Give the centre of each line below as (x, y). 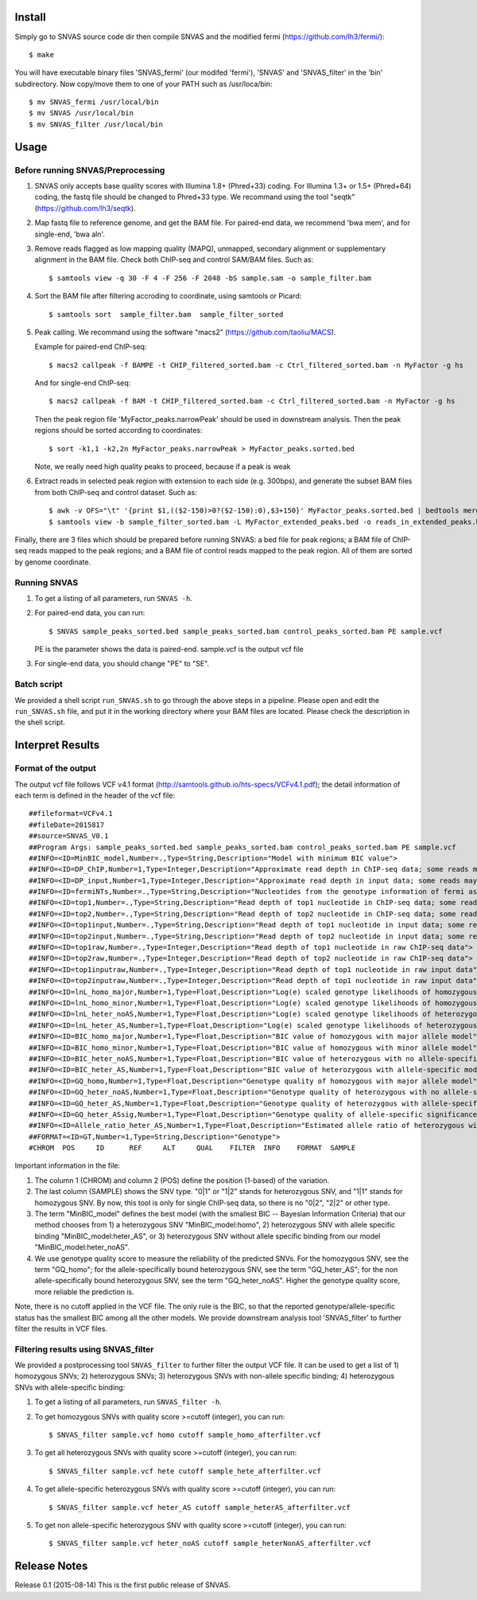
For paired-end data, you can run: (90, 613)
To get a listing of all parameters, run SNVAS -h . (113, 598)
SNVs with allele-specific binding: (70, 1387)
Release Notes (51, 1566)
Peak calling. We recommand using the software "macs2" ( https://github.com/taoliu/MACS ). (185, 332)
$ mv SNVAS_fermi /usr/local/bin (94, 102)
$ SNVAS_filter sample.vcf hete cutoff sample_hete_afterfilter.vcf (185, 1471)
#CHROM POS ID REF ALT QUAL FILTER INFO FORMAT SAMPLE (192, 1148)
